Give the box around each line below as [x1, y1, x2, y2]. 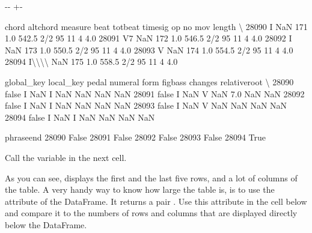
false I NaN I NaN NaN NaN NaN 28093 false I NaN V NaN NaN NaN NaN [5, 99, 287, 112]
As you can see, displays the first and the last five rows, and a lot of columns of [5, 171, 298, 184]
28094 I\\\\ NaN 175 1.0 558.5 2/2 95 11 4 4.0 [5, 55, 178, 68]
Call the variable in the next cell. [5, 151, 127, 163]
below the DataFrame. [5, 218, 87, 231]
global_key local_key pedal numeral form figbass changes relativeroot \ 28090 [5, 75, 294, 88]
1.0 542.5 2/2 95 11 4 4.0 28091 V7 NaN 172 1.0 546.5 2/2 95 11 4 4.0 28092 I [5, 32, 292, 44]
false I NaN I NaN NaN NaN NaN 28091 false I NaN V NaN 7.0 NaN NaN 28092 [5, 87, 305, 100]
